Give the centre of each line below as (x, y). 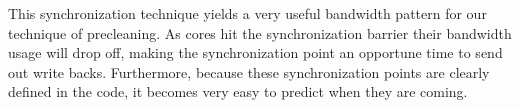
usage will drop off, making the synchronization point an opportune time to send (255, 52)
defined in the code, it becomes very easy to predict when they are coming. (238, 91)
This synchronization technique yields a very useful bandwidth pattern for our (247, 13)
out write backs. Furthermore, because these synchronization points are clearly (249, 71)
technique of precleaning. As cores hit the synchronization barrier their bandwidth (260, 32)
